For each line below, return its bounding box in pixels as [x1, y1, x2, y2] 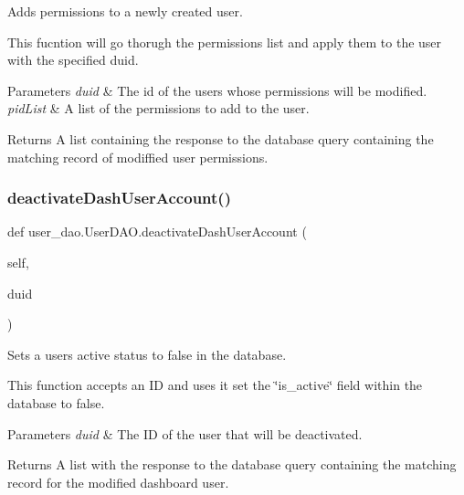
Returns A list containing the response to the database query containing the [7, 129, 434, 148]
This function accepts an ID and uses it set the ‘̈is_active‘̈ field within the [7, 375, 423, 395]
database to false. [7, 393, 105, 412]
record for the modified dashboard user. [7, 472, 229, 491]
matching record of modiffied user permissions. [7, 147, 269, 166]
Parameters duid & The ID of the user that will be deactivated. [7, 424, 363, 443]
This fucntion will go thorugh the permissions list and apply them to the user [7, 32, 442, 51]
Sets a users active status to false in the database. [7, 344, 287, 363]
